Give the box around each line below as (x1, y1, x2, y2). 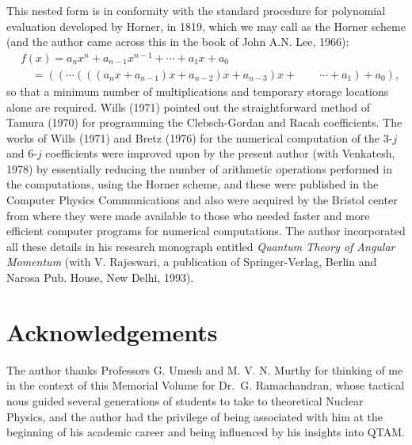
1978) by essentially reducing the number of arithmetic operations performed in (6, 160, 392, 177)
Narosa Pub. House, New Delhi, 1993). (6, 269, 194, 286)
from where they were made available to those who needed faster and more (6, 207, 370, 223)
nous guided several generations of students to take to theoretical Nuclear (6, 392, 364, 409)
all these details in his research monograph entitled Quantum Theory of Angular (6, 238, 395, 254)
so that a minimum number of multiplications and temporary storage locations (6, 82, 389, 99)
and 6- (6, 145, 37, 162)
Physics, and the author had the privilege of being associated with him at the (6, 408, 383, 424)
